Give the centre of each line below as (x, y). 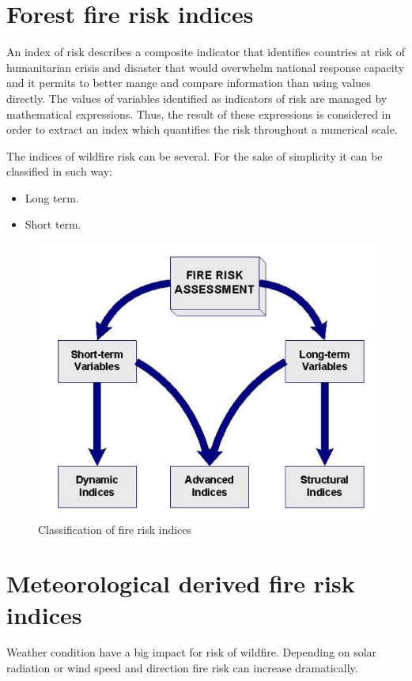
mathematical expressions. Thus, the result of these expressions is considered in (199, 114)
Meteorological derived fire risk (181, 583)
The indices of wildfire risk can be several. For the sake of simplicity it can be (195, 155)
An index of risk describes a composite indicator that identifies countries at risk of (206, 52)
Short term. (53, 224)
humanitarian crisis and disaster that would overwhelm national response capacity (206, 67)
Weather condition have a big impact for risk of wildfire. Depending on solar (192, 652)
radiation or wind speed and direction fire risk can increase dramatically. (182, 668)
